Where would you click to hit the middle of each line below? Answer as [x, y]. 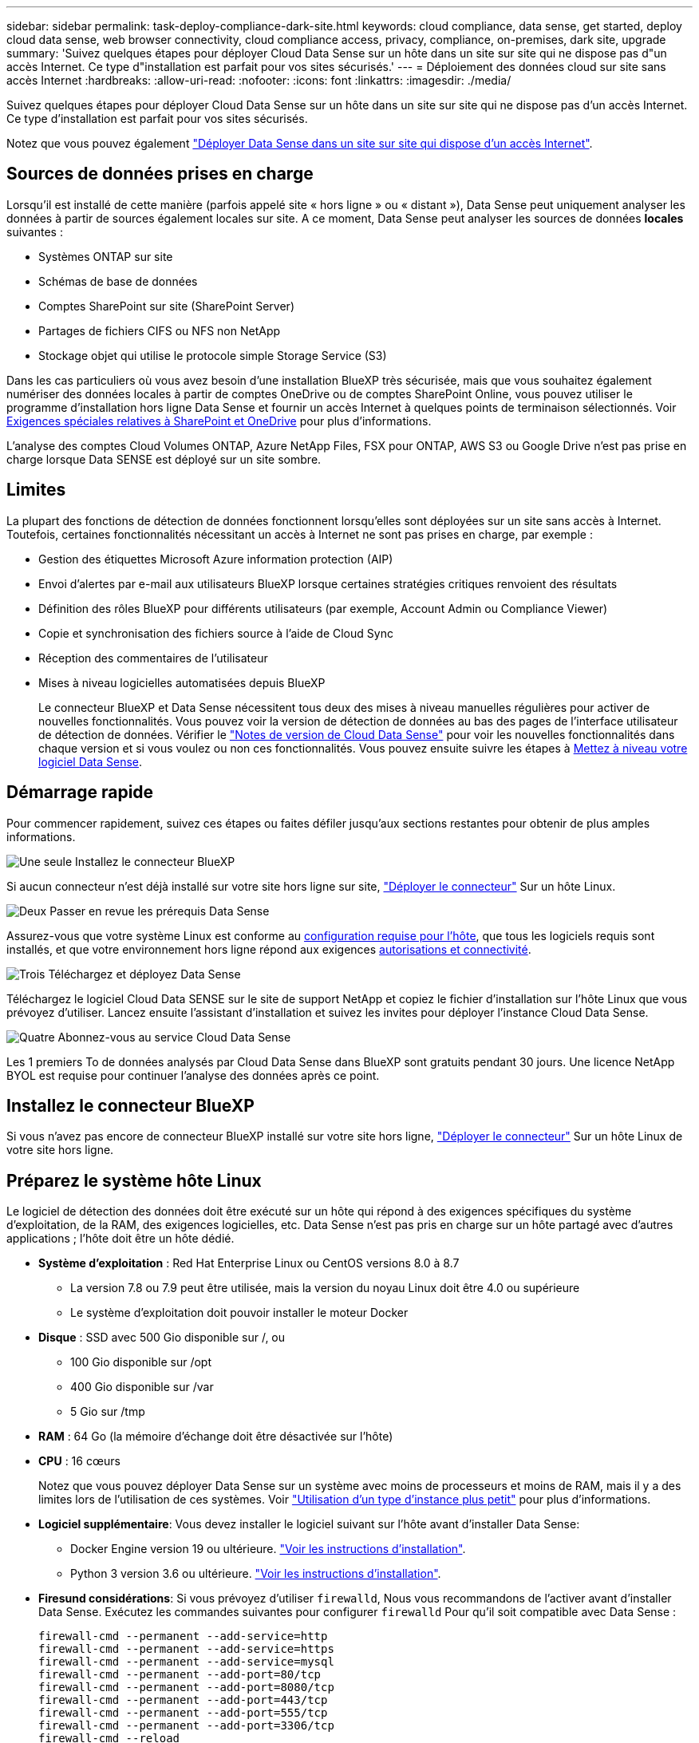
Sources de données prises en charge [160, 174]
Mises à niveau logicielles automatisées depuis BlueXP [182, 682]
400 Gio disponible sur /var [142, 1387]
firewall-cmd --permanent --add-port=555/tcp [183, 1713]
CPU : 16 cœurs [79, 1461]
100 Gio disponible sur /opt [141, 1362]
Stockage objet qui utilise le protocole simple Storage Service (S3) [213, 355]
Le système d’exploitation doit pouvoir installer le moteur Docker [239, 1313]
